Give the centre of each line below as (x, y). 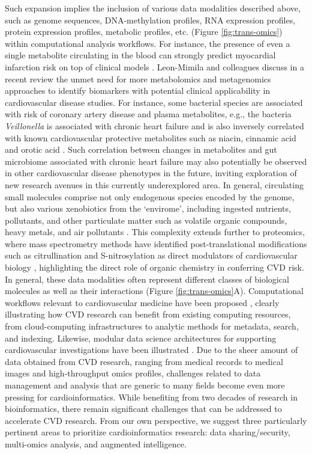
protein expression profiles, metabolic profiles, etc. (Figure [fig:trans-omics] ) (144, 32)
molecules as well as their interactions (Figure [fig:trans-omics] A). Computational (154, 291)
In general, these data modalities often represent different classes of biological (147, 279)
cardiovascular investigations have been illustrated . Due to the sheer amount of (151, 350)
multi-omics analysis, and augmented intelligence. (96, 443)
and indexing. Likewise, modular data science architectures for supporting (141, 338)
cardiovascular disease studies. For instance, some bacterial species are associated (154, 102)
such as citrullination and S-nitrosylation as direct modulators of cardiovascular (151, 255)
